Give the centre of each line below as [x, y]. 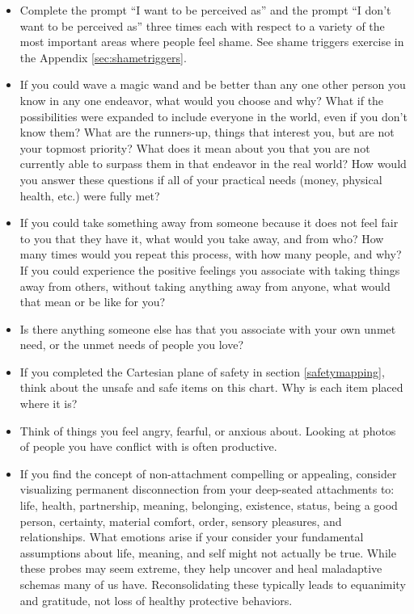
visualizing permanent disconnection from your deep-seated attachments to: [207, 489]
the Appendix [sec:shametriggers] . [103, 57]
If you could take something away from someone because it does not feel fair [209, 223]
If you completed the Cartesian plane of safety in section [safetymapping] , [202, 371]
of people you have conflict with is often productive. [148, 446]
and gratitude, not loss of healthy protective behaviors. [156, 600]
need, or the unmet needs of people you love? [132, 345]
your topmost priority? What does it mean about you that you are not [195, 147]
